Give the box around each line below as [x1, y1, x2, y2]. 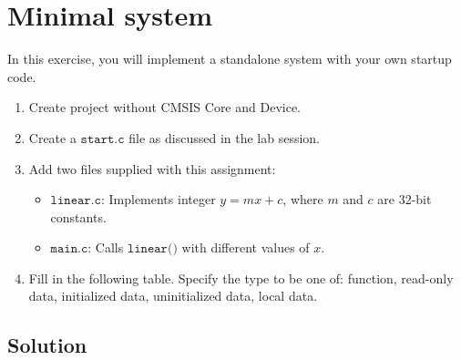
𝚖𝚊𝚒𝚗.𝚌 [50, 242, 88, 256]
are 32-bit [377, 190, 432, 209]
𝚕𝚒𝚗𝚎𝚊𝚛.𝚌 [50, 194, 101, 208]
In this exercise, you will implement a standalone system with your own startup [7, 49, 452, 68]
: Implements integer [100, 190, 216, 209]
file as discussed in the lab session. [128, 128, 321, 147]
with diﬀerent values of [181, 238, 310, 257]
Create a [28, 128, 77, 147]
